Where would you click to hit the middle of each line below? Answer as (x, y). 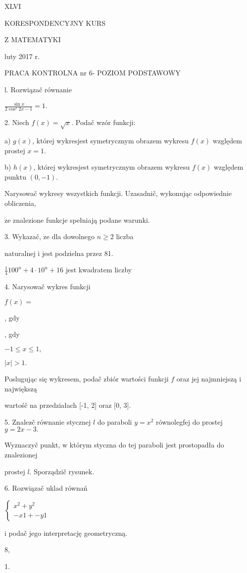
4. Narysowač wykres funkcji (48, 286)
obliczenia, (20, 203)
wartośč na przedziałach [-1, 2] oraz (58, 405)
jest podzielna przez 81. (77, 253)
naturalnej (20, 253)
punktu (15, 176)
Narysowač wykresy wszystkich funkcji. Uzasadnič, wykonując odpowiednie (118, 193)
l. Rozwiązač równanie (38, 89)
